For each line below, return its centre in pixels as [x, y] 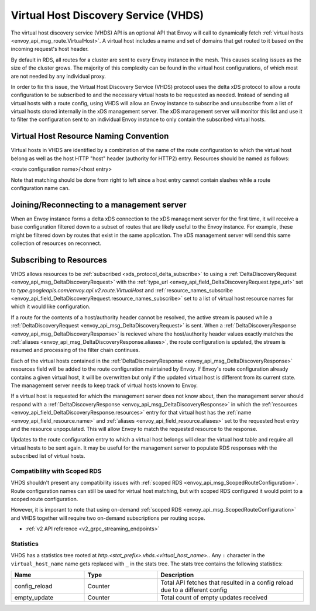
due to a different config [194, 590]
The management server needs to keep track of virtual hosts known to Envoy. [104, 385]
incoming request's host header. [50, 49]
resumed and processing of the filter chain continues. [75, 350]
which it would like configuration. [51, 306]
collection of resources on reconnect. [56, 243]
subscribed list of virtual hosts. [48, 456]
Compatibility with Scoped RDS [56, 471]
